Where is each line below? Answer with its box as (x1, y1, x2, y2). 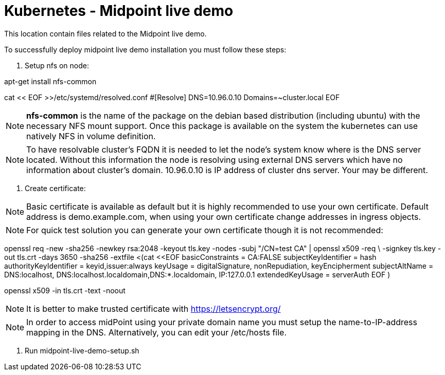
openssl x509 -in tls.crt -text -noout (4, 286, 126, 295)
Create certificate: (25, 183, 86, 193)
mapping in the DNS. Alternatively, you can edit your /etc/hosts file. (26, 327, 287, 338)
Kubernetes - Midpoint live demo (4, 2, 234, 20)
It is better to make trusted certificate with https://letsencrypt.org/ (26, 303, 281, 314)
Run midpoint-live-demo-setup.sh (25, 346, 139, 355)
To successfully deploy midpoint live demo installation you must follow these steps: (4, 45, 287, 54)
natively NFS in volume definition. (26, 130, 156, 141)
